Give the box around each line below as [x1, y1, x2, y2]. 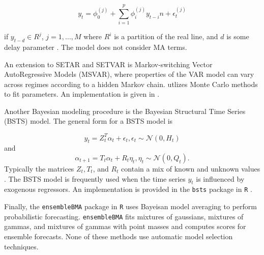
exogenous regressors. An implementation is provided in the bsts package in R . [4, 184, 252, 194]
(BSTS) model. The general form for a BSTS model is [4, 116, 173, 126]
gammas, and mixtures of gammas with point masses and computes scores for [4, 221, 246, 232]
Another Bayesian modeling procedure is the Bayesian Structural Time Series [4, 105, 246, 116]
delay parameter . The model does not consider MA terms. [4, 41, 187, 52]
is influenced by [196, 173, 245, 184]
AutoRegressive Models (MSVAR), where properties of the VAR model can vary [4, 69, 254, 79]
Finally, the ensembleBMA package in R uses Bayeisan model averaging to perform [4, 201, 257, 212]
